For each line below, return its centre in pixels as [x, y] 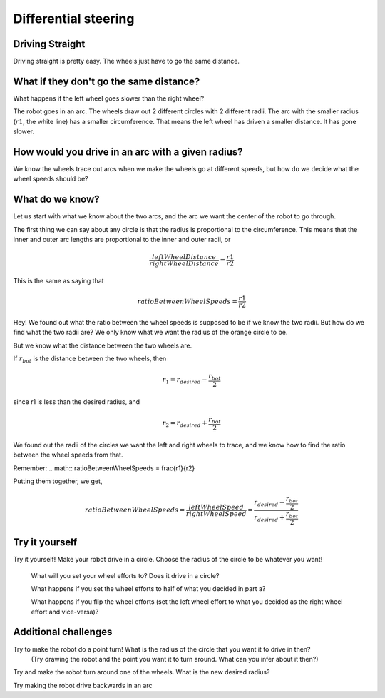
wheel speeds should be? [51, 179]
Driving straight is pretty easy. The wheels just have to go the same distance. [127, 61]
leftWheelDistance [184, 257]
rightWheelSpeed [216, 514]
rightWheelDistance [184, 264]
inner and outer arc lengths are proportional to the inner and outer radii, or [122, 240]
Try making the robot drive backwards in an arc [83, 685]
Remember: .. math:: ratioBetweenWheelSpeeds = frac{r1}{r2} [104, 468]
